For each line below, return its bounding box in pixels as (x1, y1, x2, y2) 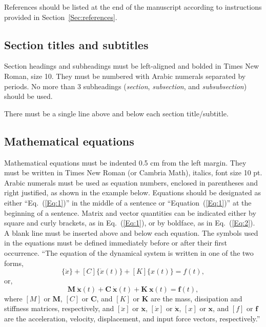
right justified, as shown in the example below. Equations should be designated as (4, 187, 261, 198)
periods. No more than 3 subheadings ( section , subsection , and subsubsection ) (4, 80, 247, 91)
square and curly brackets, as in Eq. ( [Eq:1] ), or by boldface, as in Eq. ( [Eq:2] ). (4, 217, 255, 228)
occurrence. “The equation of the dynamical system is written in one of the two (4, 247, 254, 258)
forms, (4, 257, 24, 268)
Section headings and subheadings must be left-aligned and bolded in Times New (4, 60, 259, 71)
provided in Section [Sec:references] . (4, 11, 117, 22)
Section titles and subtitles (4, 36, 149, 52)
